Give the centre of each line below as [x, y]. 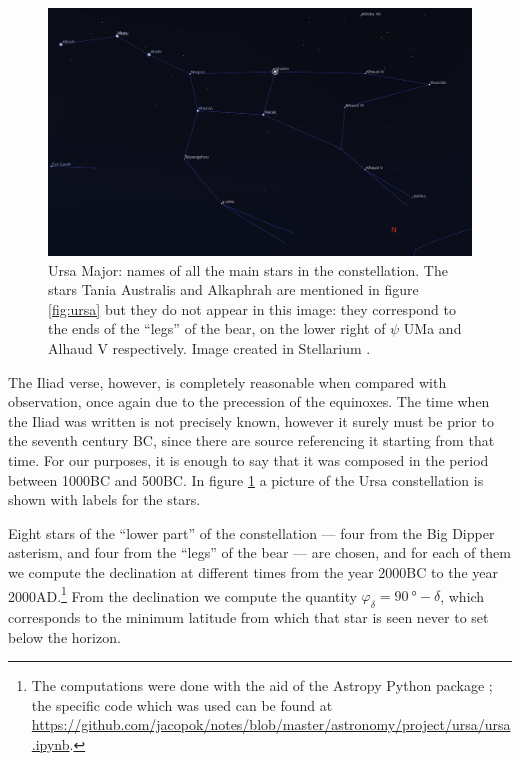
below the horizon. [64, 636]
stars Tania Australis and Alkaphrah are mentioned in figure [233, 289]
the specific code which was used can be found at [182, 704]
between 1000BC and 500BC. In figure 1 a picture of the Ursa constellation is [246, 479]
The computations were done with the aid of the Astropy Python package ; [262, 685]
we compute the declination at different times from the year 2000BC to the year [253, 571]
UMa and [432, 328]
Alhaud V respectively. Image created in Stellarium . [209, 347]
